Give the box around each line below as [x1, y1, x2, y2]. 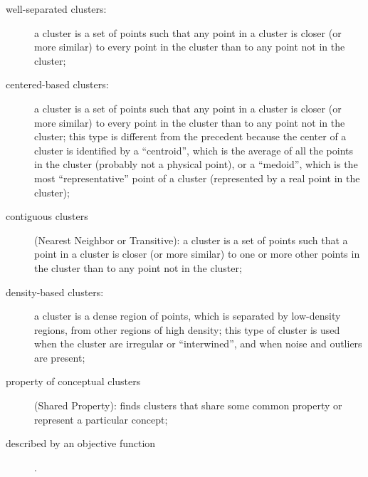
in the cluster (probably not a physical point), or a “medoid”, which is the [34, 157, 358, 172]
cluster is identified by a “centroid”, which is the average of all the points [34, 142, 354, 157]
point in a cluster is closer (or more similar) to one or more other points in [34, 246, 360, 261]
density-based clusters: [6, 284, 104, 299]
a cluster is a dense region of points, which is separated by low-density [34, 308, 341, 323]
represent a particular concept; [34, 412, 168, 426]
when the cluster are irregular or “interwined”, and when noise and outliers [34, 336, 362, 351]
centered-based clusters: [6, 77, 109, 92]
